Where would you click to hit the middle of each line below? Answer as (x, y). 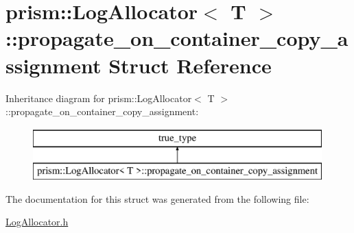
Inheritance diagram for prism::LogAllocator (99, 98)
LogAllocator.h (37, 222)
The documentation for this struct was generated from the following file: (157, 198)
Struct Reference (190, 65)
